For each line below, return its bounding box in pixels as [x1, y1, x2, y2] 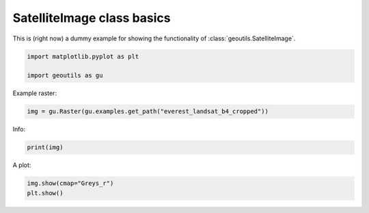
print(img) [27, 144, 64, 151]
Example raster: [12, 89, 57, 97]
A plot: [12, 161, 31, 169]
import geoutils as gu [27, 72, 103, 79]
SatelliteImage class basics [12, 10, 171, 25]
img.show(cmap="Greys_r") [27, 179, 114, 188]
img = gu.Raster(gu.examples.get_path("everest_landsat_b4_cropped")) [27, 108, 269, 116]
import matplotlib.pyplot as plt [27, 52, 139, 60]
